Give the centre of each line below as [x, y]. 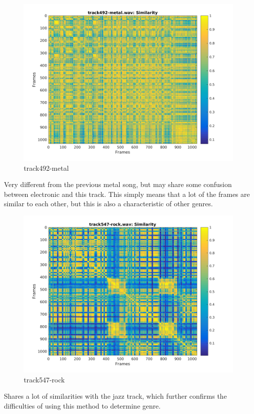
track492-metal [46, 168]
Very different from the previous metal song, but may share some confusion [118, 184]
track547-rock [44, 379]
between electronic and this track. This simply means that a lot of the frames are [127, 194]
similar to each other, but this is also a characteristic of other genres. [108, 204]
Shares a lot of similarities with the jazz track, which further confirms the [115, 396]
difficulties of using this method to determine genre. [82, 405]
